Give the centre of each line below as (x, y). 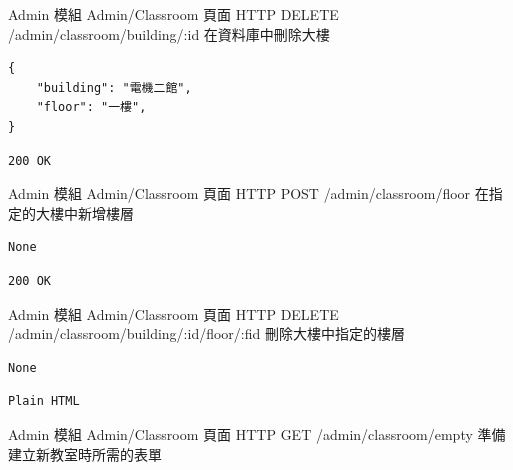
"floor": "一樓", (91, 107)
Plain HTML (44, 401)
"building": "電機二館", (114, 87)
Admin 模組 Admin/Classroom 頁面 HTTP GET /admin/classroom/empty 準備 (257, 433)
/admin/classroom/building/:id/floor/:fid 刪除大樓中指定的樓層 (206, 333)
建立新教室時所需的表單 (85, 453)
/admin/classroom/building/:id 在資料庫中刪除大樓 (169, 33)
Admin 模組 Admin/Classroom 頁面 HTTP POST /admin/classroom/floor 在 (248, 193)
